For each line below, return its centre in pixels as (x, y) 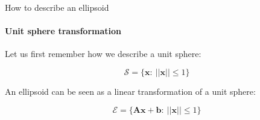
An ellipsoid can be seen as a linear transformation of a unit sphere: (130, 91)
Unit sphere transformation (63, 31)
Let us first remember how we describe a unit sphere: (103, 54)
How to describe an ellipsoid (57, 7)
